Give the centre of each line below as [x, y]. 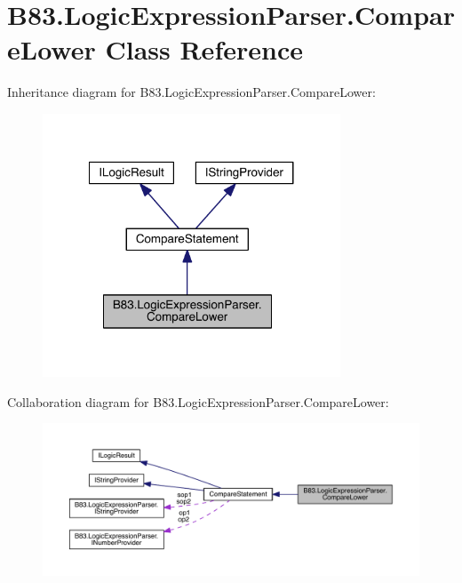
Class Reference [204, 49]
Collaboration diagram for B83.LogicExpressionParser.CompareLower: [198, 401]
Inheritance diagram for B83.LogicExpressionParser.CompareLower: [191, 92]
